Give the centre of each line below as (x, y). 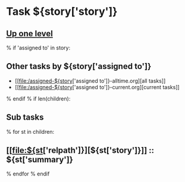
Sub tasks (25, 117)
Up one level (30, 34)
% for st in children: (30, 131)
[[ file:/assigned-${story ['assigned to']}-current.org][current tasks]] (97, 87)
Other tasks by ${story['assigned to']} (79, 66)
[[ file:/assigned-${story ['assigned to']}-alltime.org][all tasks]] (90, 81)
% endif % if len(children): (38, 98)
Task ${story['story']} (62, 12)
